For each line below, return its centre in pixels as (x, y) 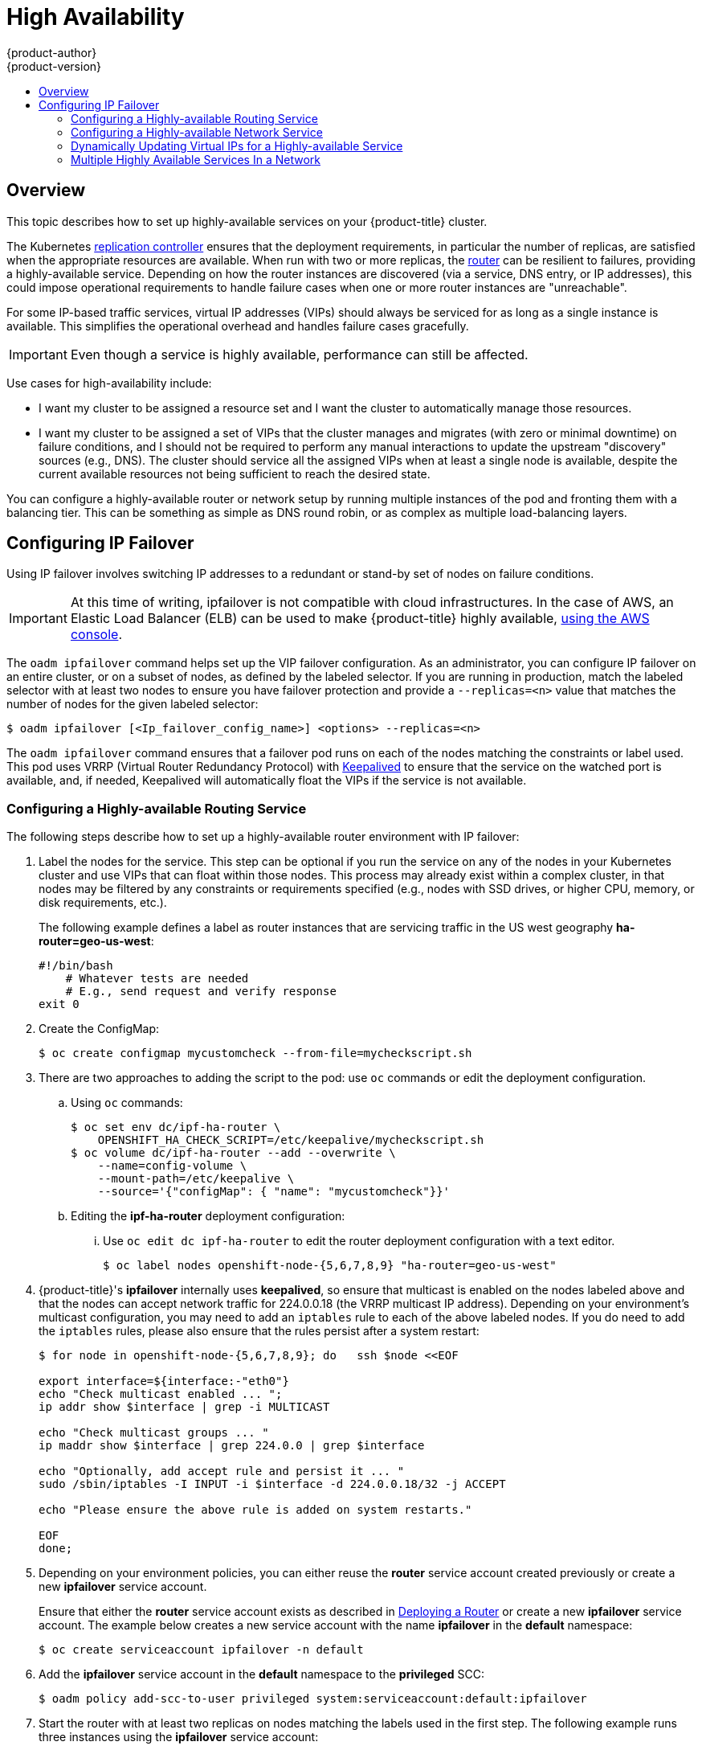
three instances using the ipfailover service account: (179, 1737)
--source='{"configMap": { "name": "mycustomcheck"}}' (274, 1192)
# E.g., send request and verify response (201, 992)
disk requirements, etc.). (103, 903)
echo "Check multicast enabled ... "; (161, 1394)
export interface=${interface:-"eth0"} (164, 1381)
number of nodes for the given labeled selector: (133, 704)
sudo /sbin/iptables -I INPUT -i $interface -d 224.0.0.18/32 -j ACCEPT (272, 1484)
